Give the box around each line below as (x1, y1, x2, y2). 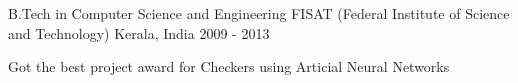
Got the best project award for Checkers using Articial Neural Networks (8, 56, 450, 77)
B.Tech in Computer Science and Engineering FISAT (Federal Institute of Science (8, 3, 510, 23)
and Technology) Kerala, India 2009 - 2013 (8, 22, 270, 43)
